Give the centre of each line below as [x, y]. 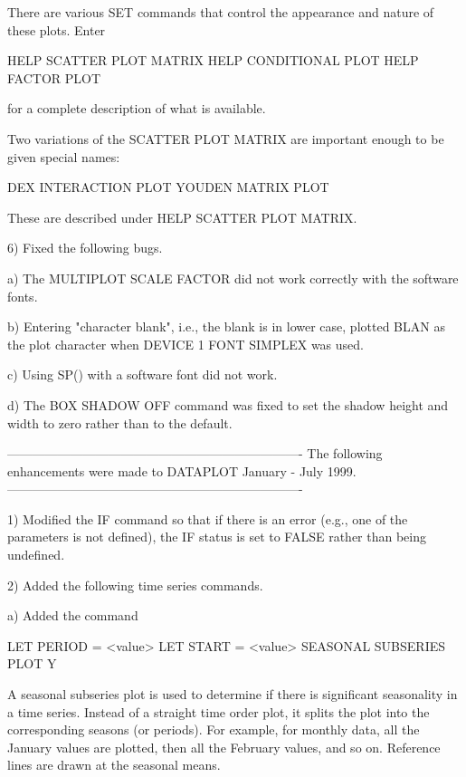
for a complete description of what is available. [137, 108]
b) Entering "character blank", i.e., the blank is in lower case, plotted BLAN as [226, 326]
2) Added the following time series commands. [135, 585]
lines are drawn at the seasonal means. [114, 765]
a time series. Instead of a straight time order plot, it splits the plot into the [219, 711]
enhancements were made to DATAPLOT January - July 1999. [182, 470]
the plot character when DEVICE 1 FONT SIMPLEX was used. [185, 344]
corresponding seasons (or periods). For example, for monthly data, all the [214, 729]
